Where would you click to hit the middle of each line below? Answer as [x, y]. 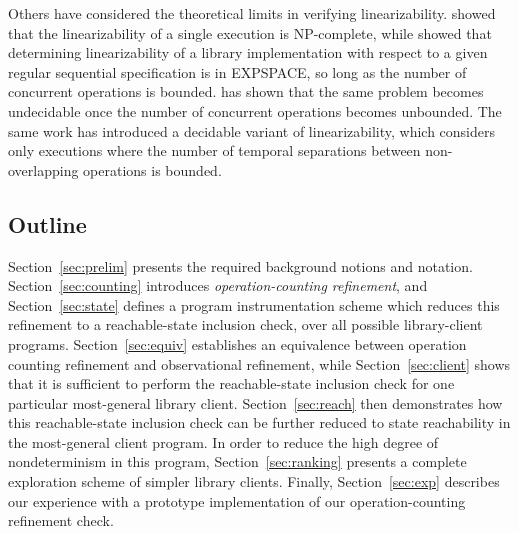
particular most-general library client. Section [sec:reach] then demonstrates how [255, 402]
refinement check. [61, 520]
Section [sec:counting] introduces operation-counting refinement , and [218, 285]
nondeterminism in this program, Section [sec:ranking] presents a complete [237, 461]
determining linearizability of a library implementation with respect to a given [248, 52]
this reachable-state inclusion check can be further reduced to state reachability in [259, 422]
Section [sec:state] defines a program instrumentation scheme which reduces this [254, 304]
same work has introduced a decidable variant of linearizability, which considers [252, 130]
